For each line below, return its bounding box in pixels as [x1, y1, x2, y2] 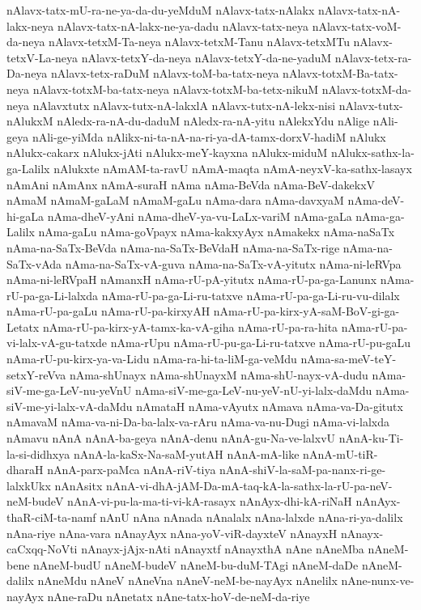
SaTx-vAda [6, 255, 62, 272]
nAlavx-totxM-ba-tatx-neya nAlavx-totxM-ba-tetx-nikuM [32, 80, 319, 97]
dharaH [6, 461, 44, 478]
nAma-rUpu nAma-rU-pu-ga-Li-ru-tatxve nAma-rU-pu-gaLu [110, 334, 411, 351]
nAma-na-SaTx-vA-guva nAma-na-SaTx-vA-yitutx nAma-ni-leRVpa [65, 255, 402, 272]
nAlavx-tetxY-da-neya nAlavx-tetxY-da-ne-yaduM [81, 49, 332, 66]
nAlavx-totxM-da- [321, 80, 412, 97]
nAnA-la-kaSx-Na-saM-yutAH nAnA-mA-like [73, 445, 300, 462]
